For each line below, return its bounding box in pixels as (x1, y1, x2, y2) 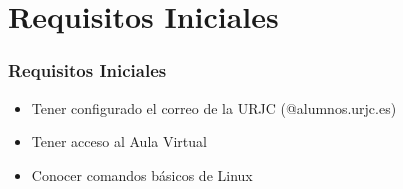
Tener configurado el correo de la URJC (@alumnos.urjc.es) (31, 97, 397, 118)
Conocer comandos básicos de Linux (31, 164, 253, 185)
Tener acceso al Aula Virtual (31, 131, 207, 152)
